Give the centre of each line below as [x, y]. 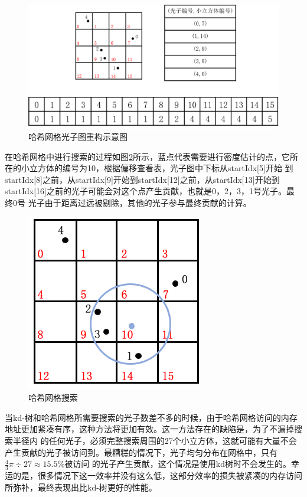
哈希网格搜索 [53, 398]
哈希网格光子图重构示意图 [78, 137]
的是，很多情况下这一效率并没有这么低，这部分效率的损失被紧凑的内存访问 [157, 475]
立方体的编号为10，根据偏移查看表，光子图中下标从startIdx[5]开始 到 [161, 168]
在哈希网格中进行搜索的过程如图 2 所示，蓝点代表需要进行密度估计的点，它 [147, 156]
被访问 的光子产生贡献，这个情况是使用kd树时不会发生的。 [178, 464]
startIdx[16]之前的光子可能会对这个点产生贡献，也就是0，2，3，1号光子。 [146, 191]
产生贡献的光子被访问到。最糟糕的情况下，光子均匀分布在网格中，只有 [141, 452]
